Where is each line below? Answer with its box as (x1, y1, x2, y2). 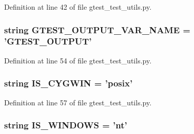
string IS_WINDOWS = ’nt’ (4, 119, 127, 131)
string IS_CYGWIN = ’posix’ (4, 77, 133, 90)
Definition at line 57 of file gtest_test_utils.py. (4, 97, 152, 107)
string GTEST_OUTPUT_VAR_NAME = (4, 23, 190, 36)
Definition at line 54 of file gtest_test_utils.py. (4, 55, 152, 65)
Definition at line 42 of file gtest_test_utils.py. (4, 2, 152, 12)
